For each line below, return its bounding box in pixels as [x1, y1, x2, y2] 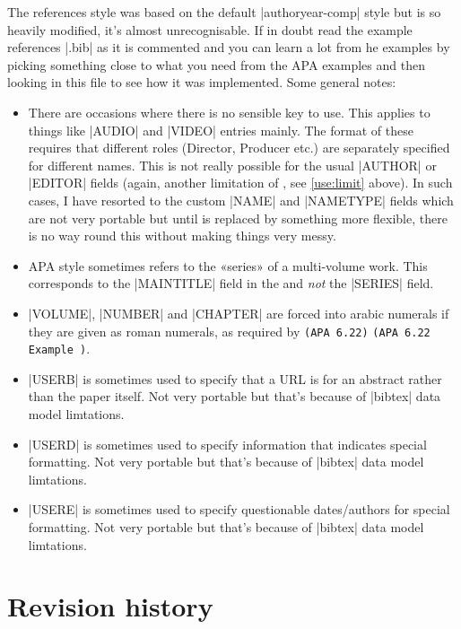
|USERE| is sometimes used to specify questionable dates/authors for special [28, 500, 450, 519]
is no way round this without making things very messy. [28, 226, 336, 245]
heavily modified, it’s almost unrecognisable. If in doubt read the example [7, 20, 413, 39]
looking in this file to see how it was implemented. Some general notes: [7, 73, 396, 92]
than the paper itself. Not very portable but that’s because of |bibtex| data [28, 387, 441, 406]
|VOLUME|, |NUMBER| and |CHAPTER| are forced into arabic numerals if [28, 303, 449, 322]
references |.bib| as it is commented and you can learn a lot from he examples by [7, 38, 450, 57]
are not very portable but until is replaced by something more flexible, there [28, 208, 448, 227]
